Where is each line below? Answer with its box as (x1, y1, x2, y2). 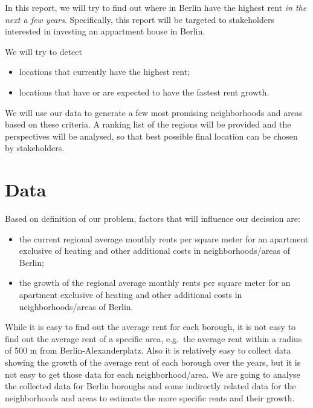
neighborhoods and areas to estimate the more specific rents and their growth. (5, 391, 295, 404)
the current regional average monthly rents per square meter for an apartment (19, 232, 309, 245)
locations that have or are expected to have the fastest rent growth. (19, 85, 269, 98)
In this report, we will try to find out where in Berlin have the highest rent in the (5, 1, 307, 13)
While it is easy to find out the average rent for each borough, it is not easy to (5, 320, 296, 333)
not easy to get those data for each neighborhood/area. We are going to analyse (5, 368, 300, 380)
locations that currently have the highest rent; (19, 65, 190, 78)
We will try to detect (5, 45, 82, 57)
